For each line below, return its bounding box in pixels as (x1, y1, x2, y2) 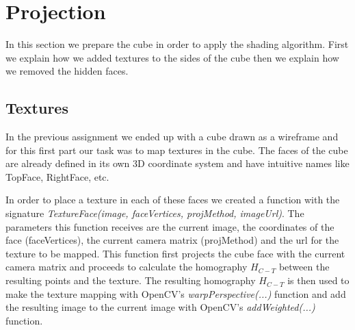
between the (278, 259, 330, 274)
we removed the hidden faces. (5, 64, 129, 78)
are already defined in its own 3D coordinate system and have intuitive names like (5, 156, 350, 170)
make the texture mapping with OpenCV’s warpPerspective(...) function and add (5, 286, 346, 301)
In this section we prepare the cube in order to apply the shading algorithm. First (5, 37, 349, 51)
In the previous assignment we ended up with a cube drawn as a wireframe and (5, 129, 339, 144)
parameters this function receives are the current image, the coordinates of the (5, 219, 334, 233)
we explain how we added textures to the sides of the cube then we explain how (5, 50, 339, 64)
